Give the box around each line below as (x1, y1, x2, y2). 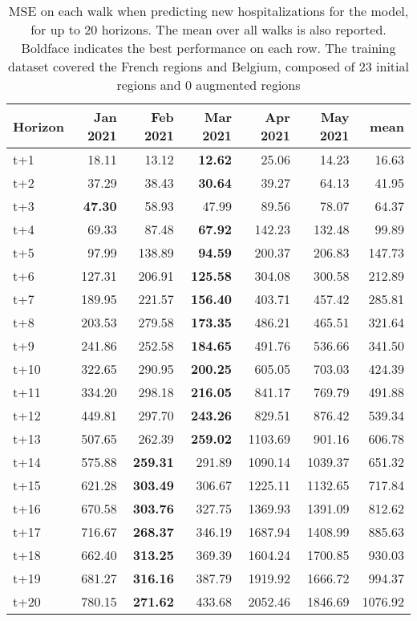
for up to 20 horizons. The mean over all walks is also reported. (30, 20, 387, 39)
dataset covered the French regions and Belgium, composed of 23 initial (8, 57, 409, 75)
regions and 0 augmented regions (116, 75, 301, 94)
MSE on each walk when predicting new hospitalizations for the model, (8, 2, 409, 20)
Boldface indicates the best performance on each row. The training (21, 39, 396, 57)
